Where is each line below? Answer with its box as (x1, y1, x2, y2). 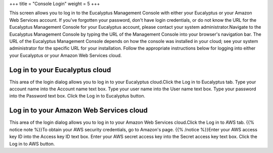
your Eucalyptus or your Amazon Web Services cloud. (9, 52, 122, 58)
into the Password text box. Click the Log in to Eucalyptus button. (9, 93, 146, 99)
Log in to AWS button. (9, 140, 55, 146)
